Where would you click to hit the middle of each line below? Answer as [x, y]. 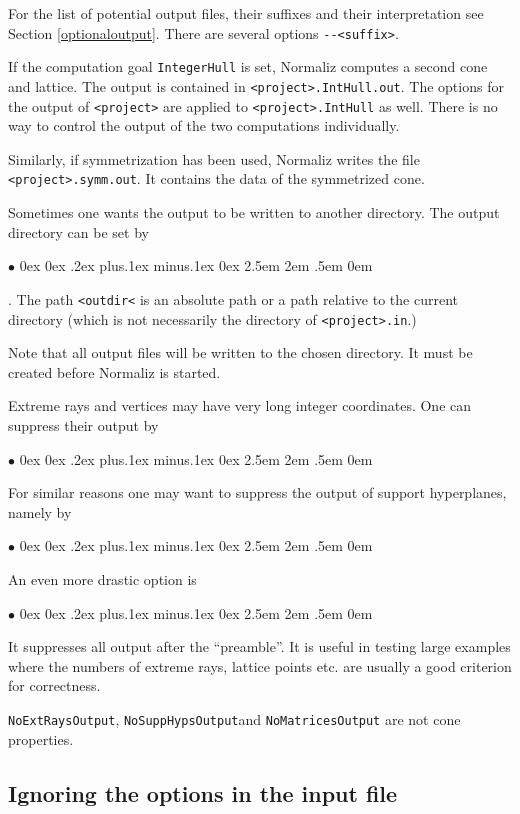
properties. [41, 738]
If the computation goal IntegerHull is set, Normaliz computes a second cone [248, 66]
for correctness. [54, 685]
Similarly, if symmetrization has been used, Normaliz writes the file [214, 158]
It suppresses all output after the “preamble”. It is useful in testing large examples [259, 646]
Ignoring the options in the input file [203, 792]
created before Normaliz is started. [114, 371]
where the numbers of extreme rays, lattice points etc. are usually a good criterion [260, 665]
